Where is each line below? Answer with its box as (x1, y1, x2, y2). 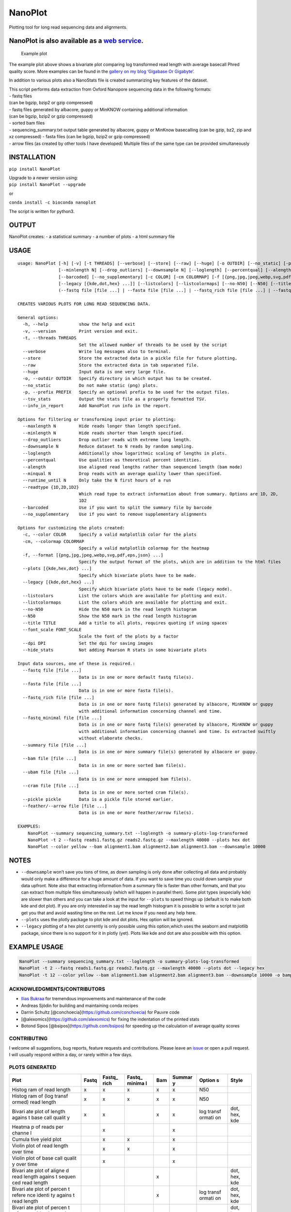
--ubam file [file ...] (22, 769, 80, 775)
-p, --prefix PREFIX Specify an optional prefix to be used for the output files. (22, 389, 230, 395)
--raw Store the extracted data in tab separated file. (22, 362, 199, 368)
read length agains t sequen (12, 1173, 76, 1180)
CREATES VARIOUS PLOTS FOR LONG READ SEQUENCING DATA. (17, 301, 151, 307)
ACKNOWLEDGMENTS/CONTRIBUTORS (9, 986, 105, 992)
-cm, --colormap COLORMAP (22, 539, 84, 544)
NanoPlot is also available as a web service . (9, 37, 144, 45)
